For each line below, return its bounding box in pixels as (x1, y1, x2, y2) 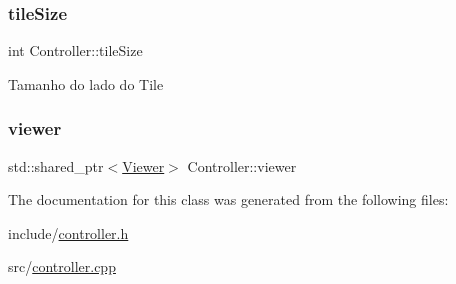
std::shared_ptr (8, 155, 104, 176)
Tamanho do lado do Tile (8, 73, 164, 94)
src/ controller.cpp (8, 256, 116, 277)
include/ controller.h (8, 222, 129, 243)
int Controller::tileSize (8, 40, 143, 61)
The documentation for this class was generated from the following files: (8, 189, 449, 210)
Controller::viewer (187, 155, 297, 176)
